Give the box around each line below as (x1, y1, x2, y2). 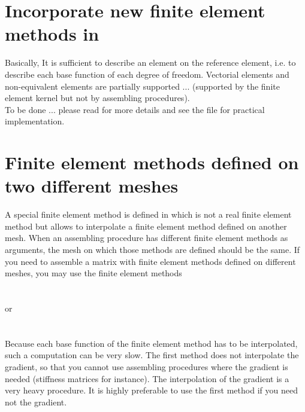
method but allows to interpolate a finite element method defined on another (5, 219, 287, 232)
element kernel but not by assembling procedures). (5, 91, 190, 104)
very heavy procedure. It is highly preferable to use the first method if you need (5, 384, 298, 396)
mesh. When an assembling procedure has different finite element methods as (5, 231, 288, 244)
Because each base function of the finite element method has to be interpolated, (5, 337, 298, 349)
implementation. (5, 115, 65, 127)
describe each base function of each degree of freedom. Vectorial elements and (5, 68, 289, 80)
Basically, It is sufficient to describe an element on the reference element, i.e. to (5, 56, 296, 69)
